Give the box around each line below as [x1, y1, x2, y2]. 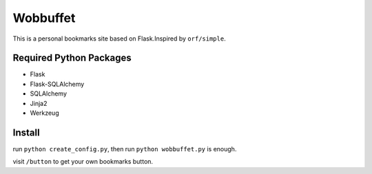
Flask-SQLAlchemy [30, 80, 85, 88]
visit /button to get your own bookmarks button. [12, 157, 154, 166]
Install [12, 127, 41, 138]
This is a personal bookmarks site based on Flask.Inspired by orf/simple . [12, 34, 227, 43]
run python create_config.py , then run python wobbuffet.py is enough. [12, 144, 237, 153]
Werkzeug [30, 109, 59, 117]
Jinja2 [30, 99, 48, 107]
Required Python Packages [12, 52, 132, 64]
